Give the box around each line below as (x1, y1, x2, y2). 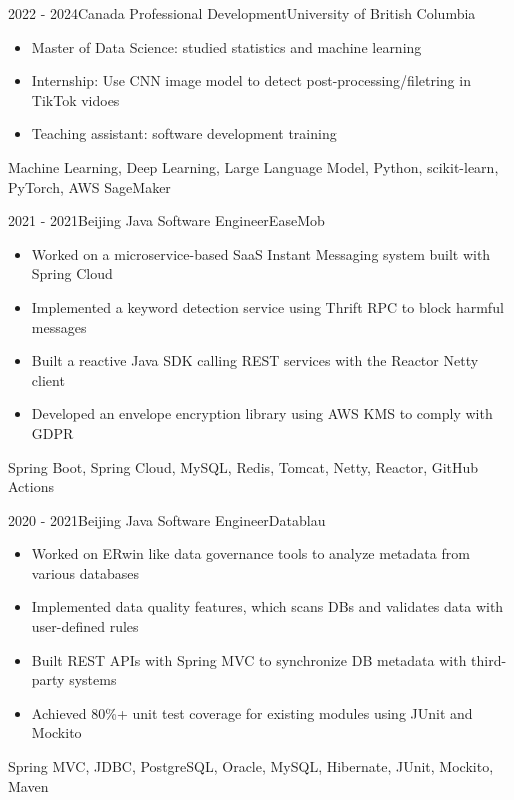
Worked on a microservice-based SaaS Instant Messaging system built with (31, 243, 491, 264)
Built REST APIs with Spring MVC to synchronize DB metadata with (31, 649, 467, 670)
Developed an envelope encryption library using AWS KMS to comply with (31, 403, 493, 424)
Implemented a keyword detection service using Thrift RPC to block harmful (31, 296, 504, 317)
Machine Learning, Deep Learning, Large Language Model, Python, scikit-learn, (8, 156, 499, 177)
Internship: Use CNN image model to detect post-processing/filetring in (31, 70, 471, 91)
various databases (31, 562, 140, 583)
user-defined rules (31, 616, 139, 637)
